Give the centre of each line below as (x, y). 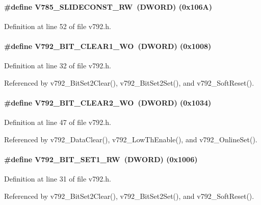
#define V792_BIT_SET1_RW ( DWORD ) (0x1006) (101, 159)
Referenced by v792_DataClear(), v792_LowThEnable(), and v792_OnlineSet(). (131, 139)
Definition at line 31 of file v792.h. (58, 179)
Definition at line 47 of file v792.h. (58, 122)
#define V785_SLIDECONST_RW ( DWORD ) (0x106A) (108, 6)
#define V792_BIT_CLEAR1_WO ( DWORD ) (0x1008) (108, 46)
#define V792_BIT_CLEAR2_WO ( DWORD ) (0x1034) (108, 102)
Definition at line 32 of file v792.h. (58, 66)
